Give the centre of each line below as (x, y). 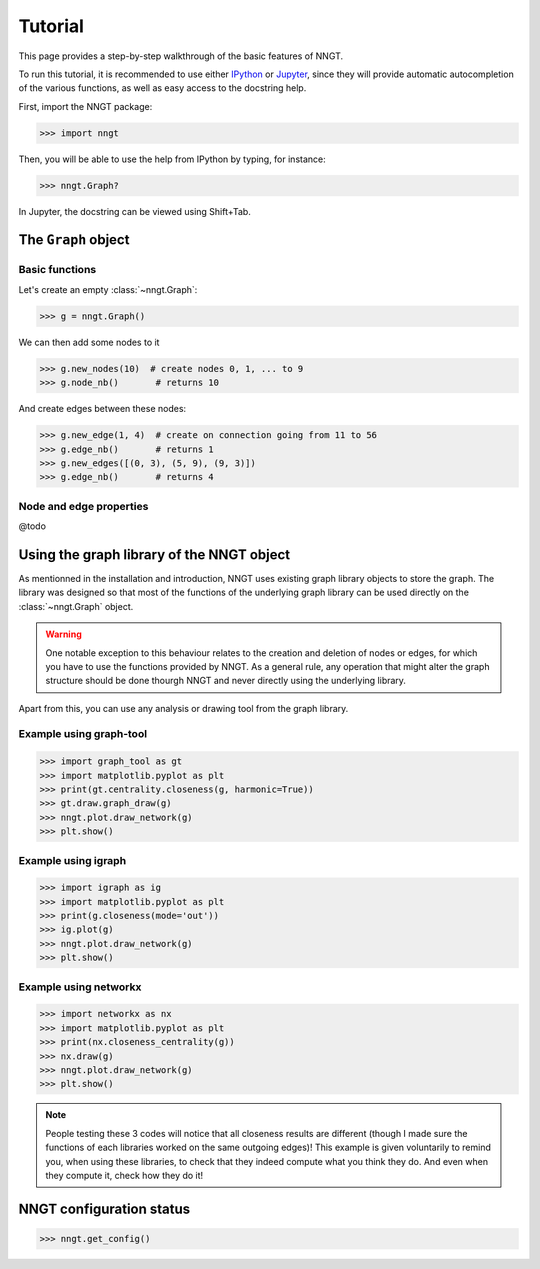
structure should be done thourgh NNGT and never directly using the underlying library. (226, 681)
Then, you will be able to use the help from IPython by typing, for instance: (172, 159)
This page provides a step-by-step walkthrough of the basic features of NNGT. (181, 56)
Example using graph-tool (83, 734)
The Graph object (74, 240)
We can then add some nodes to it (89, 342)
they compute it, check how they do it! (124, 1175)
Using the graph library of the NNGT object (154, 554)
